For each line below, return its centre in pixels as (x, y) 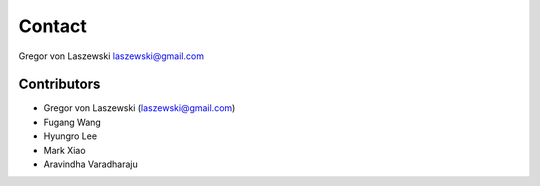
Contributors (59, 84)
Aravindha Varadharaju (91, 164)
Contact (52, 26)
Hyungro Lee (70, 136)
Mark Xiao (64, 150)
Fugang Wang (72, 122)
